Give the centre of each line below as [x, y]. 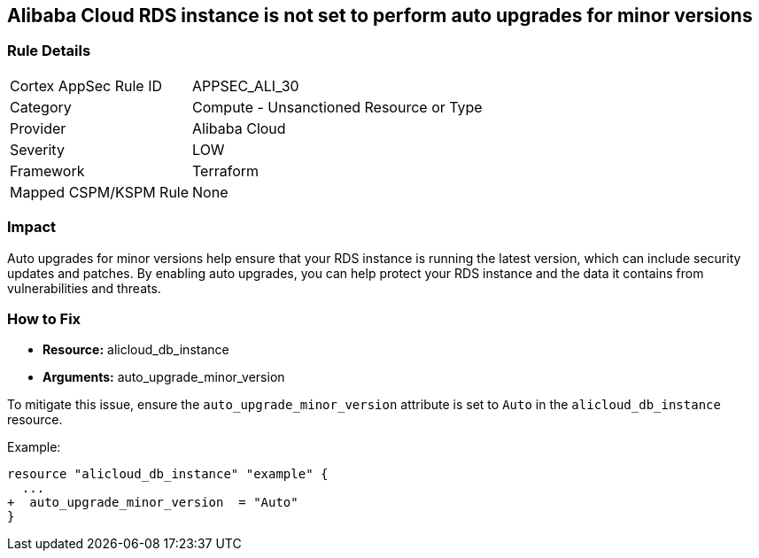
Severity [37, 149]
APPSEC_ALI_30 [246, 85]
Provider [38, 128]
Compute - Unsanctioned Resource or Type [337, 107]
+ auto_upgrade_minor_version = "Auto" [153, 503]
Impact [32, 227]
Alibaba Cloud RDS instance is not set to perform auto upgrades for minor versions [380, 15]
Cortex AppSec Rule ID [86, 85]
